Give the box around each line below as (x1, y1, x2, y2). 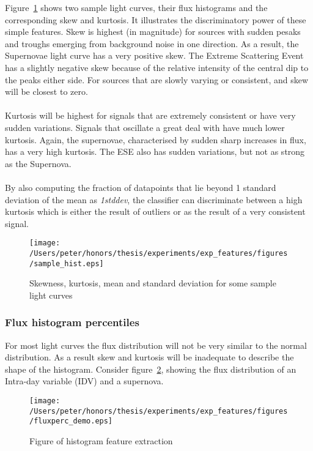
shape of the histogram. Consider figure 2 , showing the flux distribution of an (5, 362, 296, 375)
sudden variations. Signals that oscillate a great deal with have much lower (5, 121, 285, 133)
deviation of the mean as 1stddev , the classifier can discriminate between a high (5, 193, 303, 206)
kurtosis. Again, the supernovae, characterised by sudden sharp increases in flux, (5, 133, 306, 146)
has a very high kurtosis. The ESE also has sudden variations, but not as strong (5, 145, 305, 158)
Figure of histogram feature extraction (29, 434, 173, 447)
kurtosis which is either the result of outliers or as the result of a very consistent (5, 205, 306, 218)
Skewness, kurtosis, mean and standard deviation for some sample (29, 277, 276, 289)
